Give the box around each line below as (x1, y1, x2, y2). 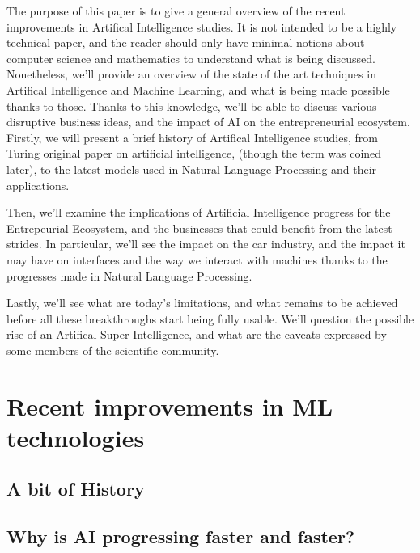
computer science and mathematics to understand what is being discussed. (6, 49, 375, 66)
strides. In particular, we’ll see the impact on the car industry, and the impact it (6, 235, 405, 252)
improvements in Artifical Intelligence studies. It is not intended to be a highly (6, 18, 397, 35)
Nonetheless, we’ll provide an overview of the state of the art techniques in (6, 65, 376, 82)
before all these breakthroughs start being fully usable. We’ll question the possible (6, 310, 414, 327)
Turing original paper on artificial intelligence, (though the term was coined (6, 145, 382, 162)
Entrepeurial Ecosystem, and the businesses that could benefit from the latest (6, 219, 392, 236)
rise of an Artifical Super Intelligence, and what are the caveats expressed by (6, 326, 387, 343)
